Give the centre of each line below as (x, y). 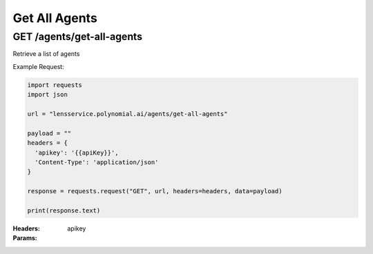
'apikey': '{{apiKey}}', (77, 153)
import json (48, 95)
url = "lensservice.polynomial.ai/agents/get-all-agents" (127, 114)
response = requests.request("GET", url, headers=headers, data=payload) (155, 191)
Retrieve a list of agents (46, 54)
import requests (55, 85)
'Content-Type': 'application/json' (97, 162)
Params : (25, 238)
